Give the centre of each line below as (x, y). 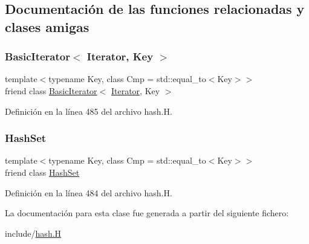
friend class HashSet (42, 172)
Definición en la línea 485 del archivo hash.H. (89, 111)
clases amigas (47, 26)
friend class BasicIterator (51, 90)
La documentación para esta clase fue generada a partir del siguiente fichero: (147, 213)
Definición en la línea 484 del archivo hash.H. (89, 192)
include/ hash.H (33, 233)
